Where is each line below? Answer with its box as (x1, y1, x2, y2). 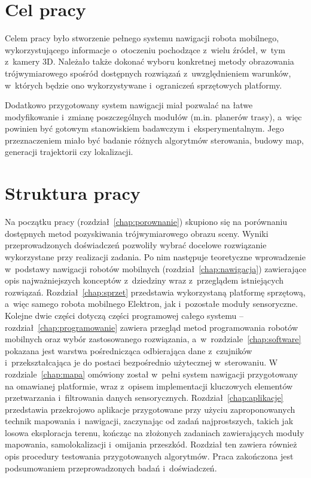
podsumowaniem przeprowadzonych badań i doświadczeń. (5, 461, 217, 474)
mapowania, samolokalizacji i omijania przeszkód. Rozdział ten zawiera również (5, 438, 297, 450)
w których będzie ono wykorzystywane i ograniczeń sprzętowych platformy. (5, 78, 282, 91)
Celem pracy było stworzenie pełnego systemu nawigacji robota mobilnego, (5, 32, 279, 44)
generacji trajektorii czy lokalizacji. (5, 145, 133, 158)
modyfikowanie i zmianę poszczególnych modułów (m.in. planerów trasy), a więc (5, 110, 302, 123)
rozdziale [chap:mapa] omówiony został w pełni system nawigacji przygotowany (5, 367, 298, 380)
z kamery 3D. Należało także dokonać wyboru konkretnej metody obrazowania (5, 55, 294, 68)
